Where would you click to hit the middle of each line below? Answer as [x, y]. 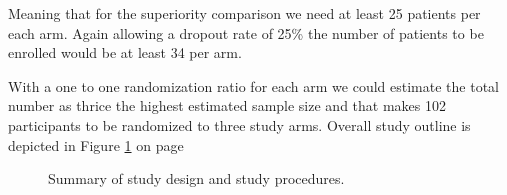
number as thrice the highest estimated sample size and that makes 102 [227, 105]
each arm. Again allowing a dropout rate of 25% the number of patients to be [246, 32]
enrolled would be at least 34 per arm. [125, 52]
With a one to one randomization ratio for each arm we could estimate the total [253, 85]
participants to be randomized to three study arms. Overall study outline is [239, 124]
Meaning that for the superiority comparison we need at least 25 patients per [244, 13]
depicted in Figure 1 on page [96, 144]
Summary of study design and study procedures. [196, 178]
